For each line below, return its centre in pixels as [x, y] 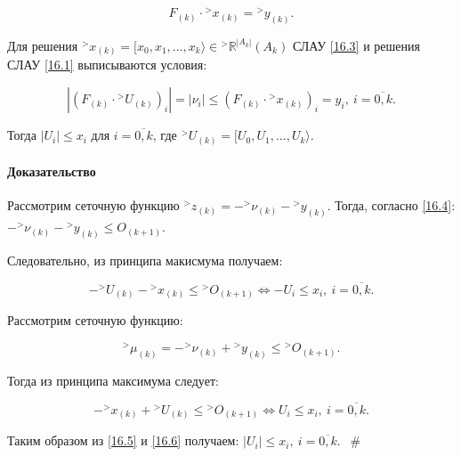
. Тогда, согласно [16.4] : [391, 205]
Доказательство [52, 171]
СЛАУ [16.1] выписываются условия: [107, 65]
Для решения [43, 45]
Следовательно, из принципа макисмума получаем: [145, 261]
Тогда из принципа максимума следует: [113, 380]
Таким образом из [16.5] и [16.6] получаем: [123, 440]
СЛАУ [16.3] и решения [356, 45]
